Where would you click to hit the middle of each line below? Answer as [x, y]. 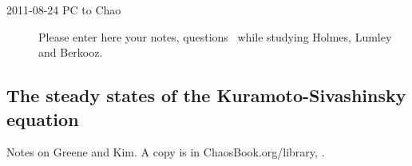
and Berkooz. [71, 52]
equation [43, 119]
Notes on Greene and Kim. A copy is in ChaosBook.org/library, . [166, 152]
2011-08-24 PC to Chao [64, 10]
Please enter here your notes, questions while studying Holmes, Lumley [215, 36]
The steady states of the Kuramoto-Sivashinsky [206, 95]
